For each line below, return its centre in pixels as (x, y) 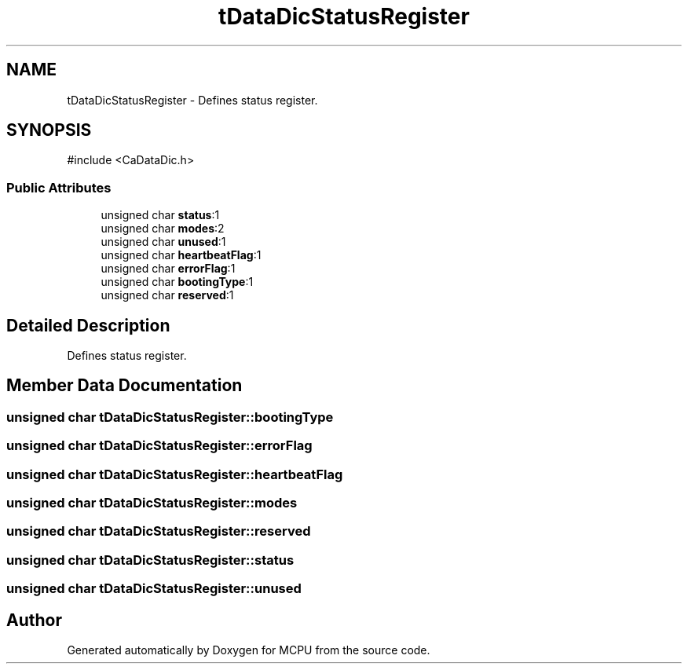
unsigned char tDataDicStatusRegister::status (150, 560)
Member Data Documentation (124, 386)
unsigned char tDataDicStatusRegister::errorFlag (159, 446)
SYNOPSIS (49, 130)
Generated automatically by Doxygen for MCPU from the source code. (249, 650)
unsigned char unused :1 (163, 242)
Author (34, 620)
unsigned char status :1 (160, 215)
